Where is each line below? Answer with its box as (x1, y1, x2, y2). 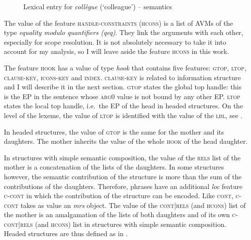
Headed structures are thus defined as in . (4, 228, 128, 239)
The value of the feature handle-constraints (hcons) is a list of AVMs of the (4, 17, 233, 28)
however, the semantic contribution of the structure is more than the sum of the (4, 171, 242, 181)
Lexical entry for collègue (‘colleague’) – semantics (23, 1, 173, 11)
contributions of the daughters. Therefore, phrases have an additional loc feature (4, 181, 243, 191)
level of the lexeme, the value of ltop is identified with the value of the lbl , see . (4, 110, 243, 120)
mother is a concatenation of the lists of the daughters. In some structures (4, 162, 224, 172)
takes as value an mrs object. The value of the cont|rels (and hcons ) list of (20, 200, 246, 210)
